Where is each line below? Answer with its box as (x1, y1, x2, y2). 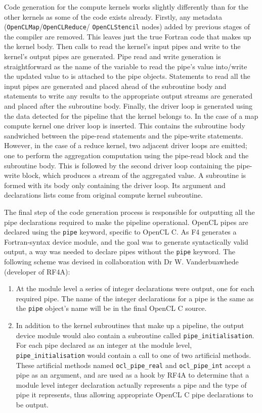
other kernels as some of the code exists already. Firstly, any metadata (4, 11, 222, 22)
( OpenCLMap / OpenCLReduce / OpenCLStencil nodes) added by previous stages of (4, 21, 250, 32)
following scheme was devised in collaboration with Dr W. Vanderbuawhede (4, 256, 239, 267)
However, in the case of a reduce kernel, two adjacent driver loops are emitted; (4, 140, 247, 151)
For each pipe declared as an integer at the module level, (16, 340, 192, 350)
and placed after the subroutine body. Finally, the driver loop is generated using (4, 101, 253, 111)
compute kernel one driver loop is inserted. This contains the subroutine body (4, 120, 245, 131)
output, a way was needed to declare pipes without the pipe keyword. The (4, 246, 236, 257)
